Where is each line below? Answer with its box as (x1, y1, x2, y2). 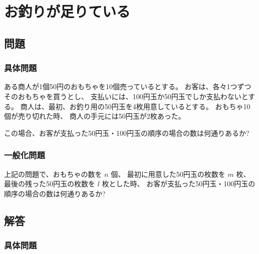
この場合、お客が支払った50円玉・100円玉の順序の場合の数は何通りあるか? (4, 127, 249, 138)
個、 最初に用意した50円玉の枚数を (111, 168, 225, 179)
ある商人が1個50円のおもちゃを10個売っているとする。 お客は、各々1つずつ (4, 81, 251, 92)
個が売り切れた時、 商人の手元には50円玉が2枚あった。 (4, 111, 185, 121)
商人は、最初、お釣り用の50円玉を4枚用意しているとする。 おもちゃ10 (20, 101, 250, 111)
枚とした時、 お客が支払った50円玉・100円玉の (102, 178, 255, 189)
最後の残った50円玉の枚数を (4, 178, 95, 189)
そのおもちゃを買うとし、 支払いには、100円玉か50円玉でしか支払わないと (4, 91, 248, 101)
